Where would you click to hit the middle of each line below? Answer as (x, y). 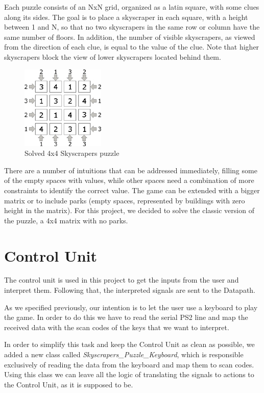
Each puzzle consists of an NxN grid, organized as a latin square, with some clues (132, 7)
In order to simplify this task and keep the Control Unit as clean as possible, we (129, 344)
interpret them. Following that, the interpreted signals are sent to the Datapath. (130, 290)
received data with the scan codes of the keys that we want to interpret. (117, 327)
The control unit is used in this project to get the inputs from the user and (122, 280)
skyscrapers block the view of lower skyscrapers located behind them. (113, 56)
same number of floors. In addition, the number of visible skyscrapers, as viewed (130, 37)
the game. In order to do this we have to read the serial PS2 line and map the (126, 317)
